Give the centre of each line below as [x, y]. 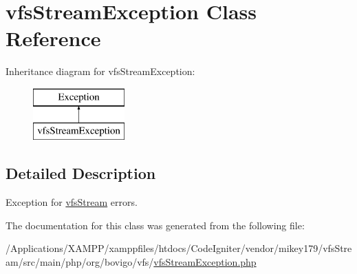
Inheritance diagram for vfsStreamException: [100, 71]
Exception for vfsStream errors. [72, 202]
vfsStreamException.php [205, 262]
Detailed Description [81, 173]
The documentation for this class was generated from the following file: [155, 225]
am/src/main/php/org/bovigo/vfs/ [80, 262]
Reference [53, 38]
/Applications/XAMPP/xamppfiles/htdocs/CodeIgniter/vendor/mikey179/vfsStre [179, 248]
